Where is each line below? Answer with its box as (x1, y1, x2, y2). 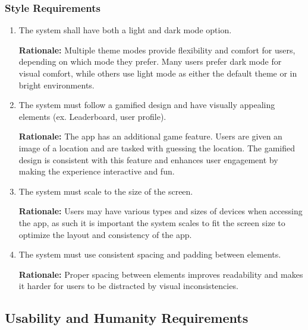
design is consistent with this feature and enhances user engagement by (18, 153, 278, 166)
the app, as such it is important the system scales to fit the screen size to (18, 216, 285, 229)
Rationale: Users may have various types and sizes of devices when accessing (18, 205, 303, 217)
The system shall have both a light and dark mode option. (18, 24, 232, 36)
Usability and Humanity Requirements (5, 309, 249, 327)
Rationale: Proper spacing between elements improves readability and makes (18, 268, 303, 280)
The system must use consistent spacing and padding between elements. (18, 248, 281, 261)
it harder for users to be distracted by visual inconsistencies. (18, 280, 238, 292)
